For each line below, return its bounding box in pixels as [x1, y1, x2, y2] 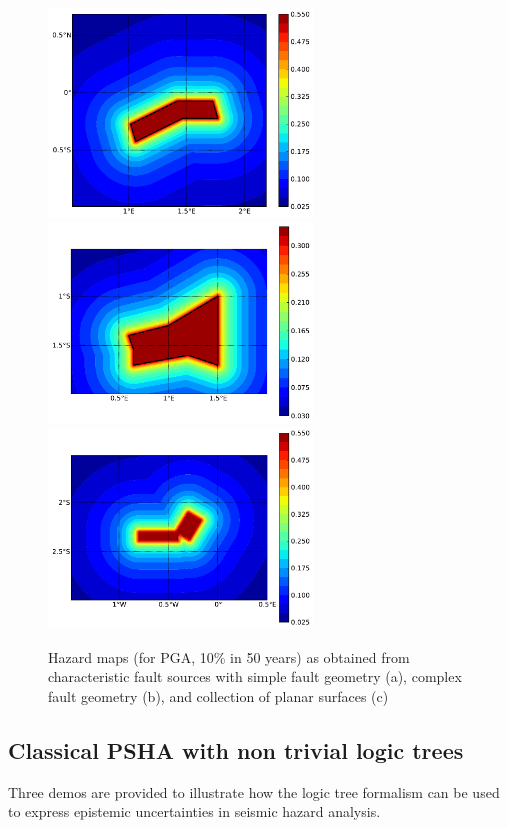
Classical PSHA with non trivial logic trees [8, 734, 464, 765]
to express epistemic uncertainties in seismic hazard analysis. [8, 801, 381, 822]
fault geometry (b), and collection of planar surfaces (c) [48, 685, 389, 706]
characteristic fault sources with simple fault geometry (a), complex [48, 666, 462, 687]
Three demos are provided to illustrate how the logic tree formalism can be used [8, 781, 500, 802]
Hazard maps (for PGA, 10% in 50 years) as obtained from [48, 646, 410, 667]
